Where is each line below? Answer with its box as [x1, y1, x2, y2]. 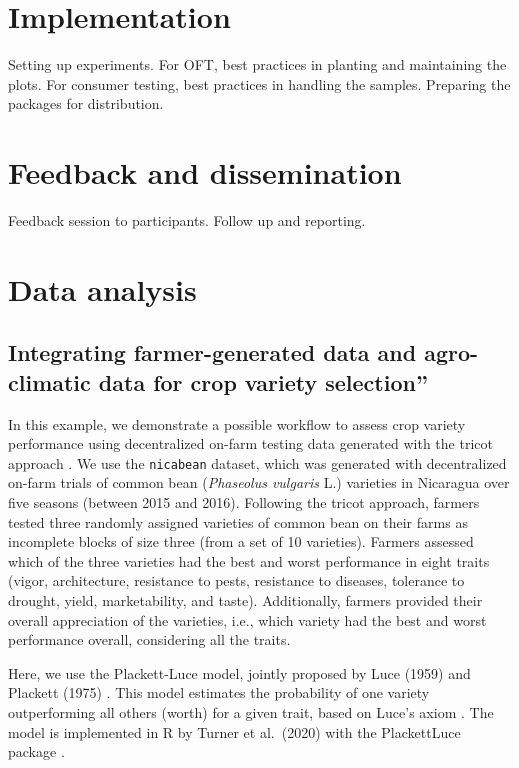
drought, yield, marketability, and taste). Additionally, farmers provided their [8, 590, 483, 610]
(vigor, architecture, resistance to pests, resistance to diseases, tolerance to [8, 570, 465, 591]
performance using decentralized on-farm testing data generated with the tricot [8, 433, 493, 454]
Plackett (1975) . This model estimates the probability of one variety [8, 682, 430, 703]
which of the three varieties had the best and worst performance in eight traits [8, 550, 490, 571]
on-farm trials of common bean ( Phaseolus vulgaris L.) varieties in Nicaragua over [8, 472, 510, 493]
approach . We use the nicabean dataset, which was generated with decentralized [8, 452, 507, 473]
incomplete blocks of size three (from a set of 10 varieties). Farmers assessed [8, 531, 474, 552]
